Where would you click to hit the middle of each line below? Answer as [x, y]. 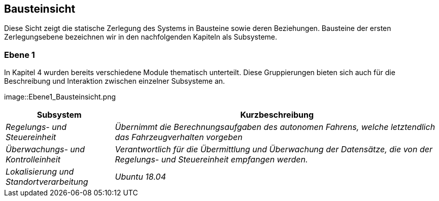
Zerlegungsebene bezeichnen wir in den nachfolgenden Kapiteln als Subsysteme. [141, 37]
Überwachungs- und [45, 149]
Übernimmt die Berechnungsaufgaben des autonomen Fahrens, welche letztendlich [275, 127]
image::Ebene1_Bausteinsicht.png [60, 97]
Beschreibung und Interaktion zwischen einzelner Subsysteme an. [115, 81]
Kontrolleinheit [33, 160]
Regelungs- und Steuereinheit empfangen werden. [211, 160]
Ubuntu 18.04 [141, 177]
